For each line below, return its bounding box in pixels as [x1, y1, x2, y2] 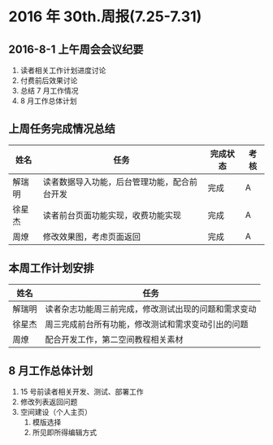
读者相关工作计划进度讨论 [19, 66, 106, 75]
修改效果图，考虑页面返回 [42, 231, 141, 242]
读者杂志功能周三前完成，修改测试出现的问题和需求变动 [45, 303, 258, 314]
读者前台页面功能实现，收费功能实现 [42, 209, 181, 220]
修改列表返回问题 [19, 397, 78, 407]
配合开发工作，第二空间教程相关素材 [45, 334, 184, 345]
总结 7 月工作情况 [19, 86, 79, 95]
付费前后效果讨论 [19, 76, 78, 85]
